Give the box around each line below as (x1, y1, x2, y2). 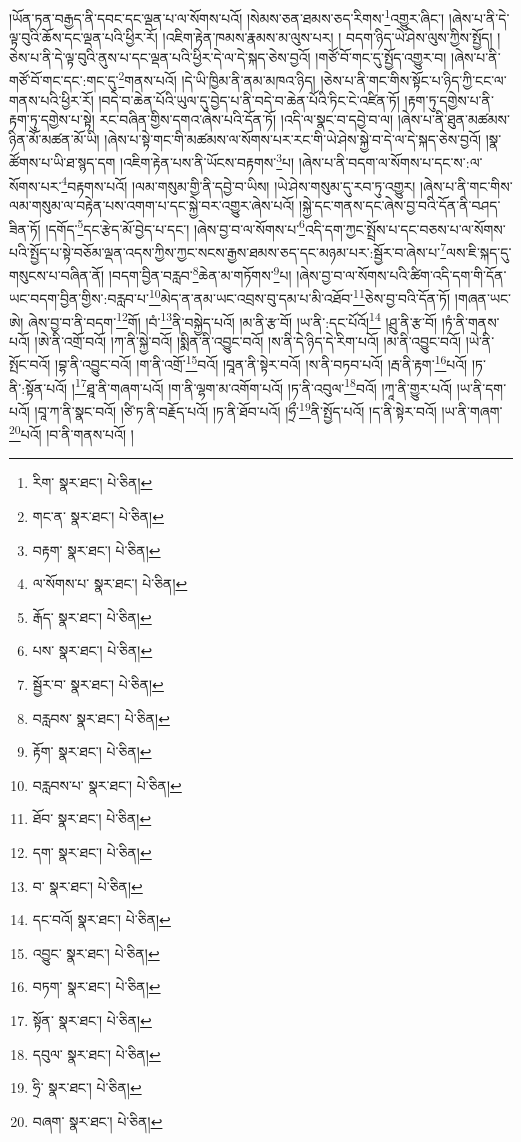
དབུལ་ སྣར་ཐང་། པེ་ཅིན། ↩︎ (32, 1043, 161, 1064)
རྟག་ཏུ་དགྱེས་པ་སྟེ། (9, 109, 95, 130)
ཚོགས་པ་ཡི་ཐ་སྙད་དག (9, 152, 116, 173)
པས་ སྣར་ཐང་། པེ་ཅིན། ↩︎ (32, 640, 153, 661)
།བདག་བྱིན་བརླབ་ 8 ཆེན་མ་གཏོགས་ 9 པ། (108, 262, 292, 285)
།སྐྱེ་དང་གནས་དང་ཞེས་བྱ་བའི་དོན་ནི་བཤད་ (299, 194, 501, 215)
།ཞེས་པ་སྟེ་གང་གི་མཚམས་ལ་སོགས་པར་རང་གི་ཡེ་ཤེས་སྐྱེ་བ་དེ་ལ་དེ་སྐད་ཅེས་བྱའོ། (104, 128, 481, 149)
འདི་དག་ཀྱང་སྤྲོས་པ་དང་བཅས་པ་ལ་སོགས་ (304, 218, 506, 239)
